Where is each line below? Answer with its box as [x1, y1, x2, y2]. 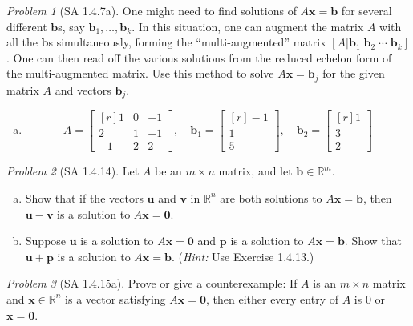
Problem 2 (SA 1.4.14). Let [6, 163, 140, 179]
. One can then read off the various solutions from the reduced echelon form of [6, 49, 392, 66]
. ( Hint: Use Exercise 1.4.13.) [171, 248, 314, 264]
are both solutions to [220, 189, 322, 206]
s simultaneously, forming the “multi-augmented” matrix [48, 34, 326, 50]
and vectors [55, 81, 111, 98]
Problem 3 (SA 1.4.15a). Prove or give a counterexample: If [6, 275, 298, 292]
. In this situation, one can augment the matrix [132, 18, 364, 34]
